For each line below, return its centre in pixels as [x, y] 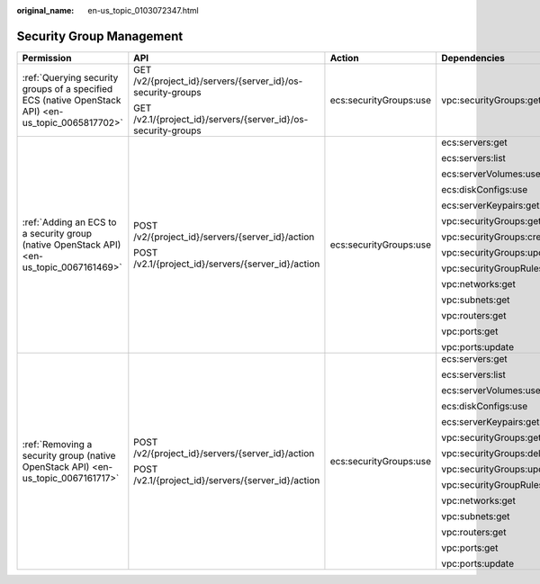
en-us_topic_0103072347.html [143, 10]
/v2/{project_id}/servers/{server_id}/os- [218, 81]
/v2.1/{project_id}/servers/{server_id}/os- [221, 119]
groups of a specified [67, 88]
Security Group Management [100, 36]
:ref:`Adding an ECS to [69, 222]
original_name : [45, 10]
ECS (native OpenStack [72, 100]
